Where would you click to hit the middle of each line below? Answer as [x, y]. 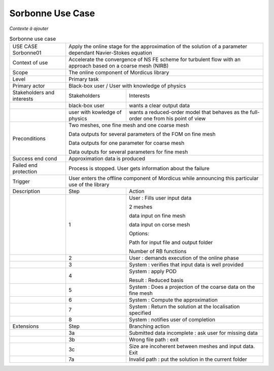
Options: [139, 234]
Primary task [84, 79]
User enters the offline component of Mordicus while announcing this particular [164, 178]
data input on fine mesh [157, 216]
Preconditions [29, 139]
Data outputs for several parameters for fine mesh [128, 152]
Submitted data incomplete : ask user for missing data [193, 333]
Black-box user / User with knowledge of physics [127, 86]
